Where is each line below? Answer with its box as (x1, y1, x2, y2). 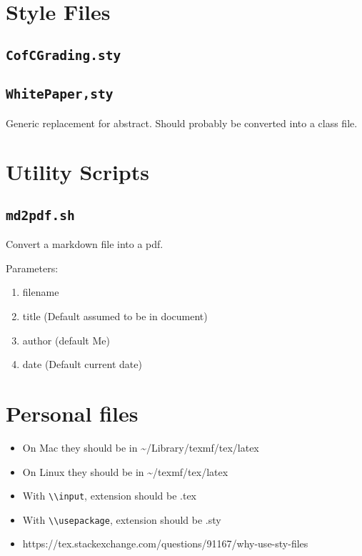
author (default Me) (22, 332, 110, 347)
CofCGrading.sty (6, 47, 121, 63)
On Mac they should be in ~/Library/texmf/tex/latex (22, 440, 259, 455)
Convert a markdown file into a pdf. (6, 237, 164, 252)
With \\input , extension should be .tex (22, 488, 196, 503)
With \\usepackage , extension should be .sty (22, 512, 221, 527)
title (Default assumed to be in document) (22, 309, 208, 324)
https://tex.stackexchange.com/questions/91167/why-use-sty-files (22, 536, 308, 551)
